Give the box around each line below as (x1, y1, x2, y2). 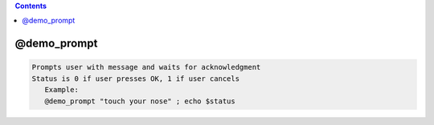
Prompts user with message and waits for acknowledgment (31, 62, 261, 72)
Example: (44, 85, 80, 95)
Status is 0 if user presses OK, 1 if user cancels (31, 74, 240, 83)
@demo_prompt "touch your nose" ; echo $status (44, 96, 236, 106)
